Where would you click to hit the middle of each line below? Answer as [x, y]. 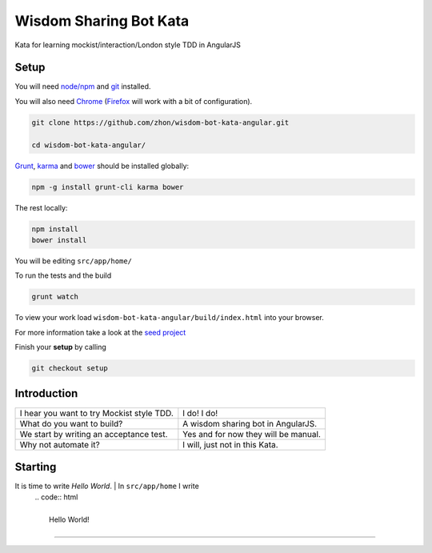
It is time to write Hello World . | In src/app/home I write [107, 486]
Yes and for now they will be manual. [252, 434]
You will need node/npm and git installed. [83, 86]
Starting [36, 467]
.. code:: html [56, 497]
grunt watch [55, 297]
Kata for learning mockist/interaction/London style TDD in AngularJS [128, 45]
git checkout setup [70, 369]
